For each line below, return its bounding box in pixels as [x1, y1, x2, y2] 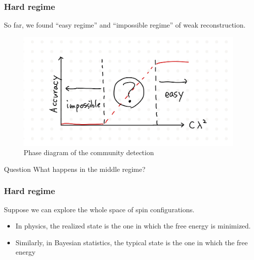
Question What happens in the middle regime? [4, 163, 145, 174]
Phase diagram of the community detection [24, 147, 154, 158]
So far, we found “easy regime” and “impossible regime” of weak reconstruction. [4, 20, 246, 30]
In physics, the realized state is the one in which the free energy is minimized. [15, 221, 251, 231]
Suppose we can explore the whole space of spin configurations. [4, 204, 195, 214]
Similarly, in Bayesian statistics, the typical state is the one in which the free [15, 237, 248, 247]
